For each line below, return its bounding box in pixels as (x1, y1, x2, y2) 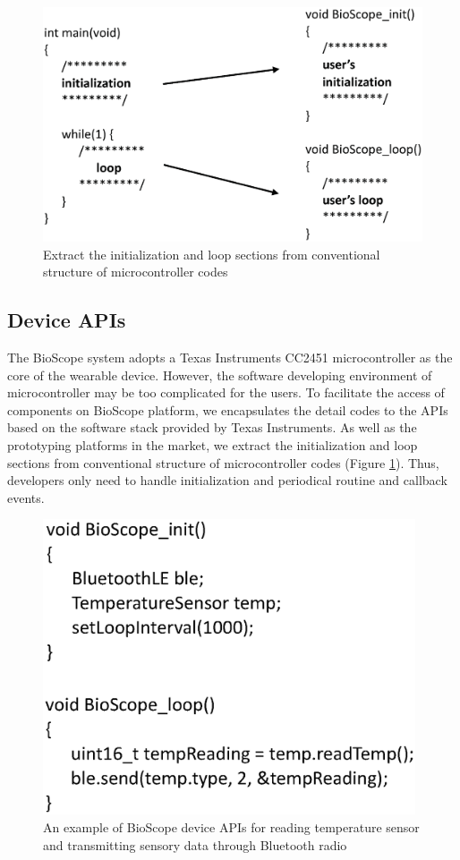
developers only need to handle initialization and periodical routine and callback (7, 471, 447, 490)
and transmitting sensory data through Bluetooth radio (43, 835, 347, 854)
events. (7, 488, 45, 507)
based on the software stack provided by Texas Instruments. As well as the (7, 418, 417, 437)
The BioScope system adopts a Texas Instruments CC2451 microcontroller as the (7, 348, 453, 367)
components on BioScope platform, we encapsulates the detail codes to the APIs (7, 400, 448, 419)
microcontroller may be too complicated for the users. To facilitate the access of (7, 383, 445, 402)
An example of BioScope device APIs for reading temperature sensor (43, 818, 420, 837)
